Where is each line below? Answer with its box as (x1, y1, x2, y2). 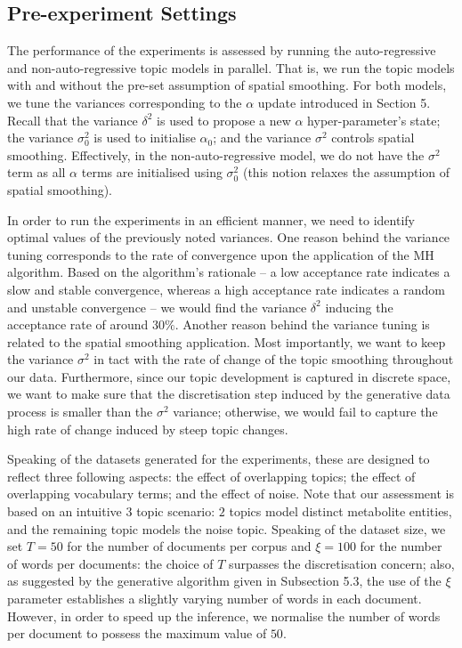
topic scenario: (136, 502, 215, 521)
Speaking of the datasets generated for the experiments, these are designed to (7, 450, 430, 468)
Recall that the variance (7, 110, 138, 129)
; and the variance (213, 128, 312, 147)
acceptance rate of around (7, 315, 149, 334)
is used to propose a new (157, 110, 291, 129)
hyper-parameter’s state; (307, 110, 441, 129)
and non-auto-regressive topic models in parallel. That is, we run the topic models (7, 58, 455, 77)
